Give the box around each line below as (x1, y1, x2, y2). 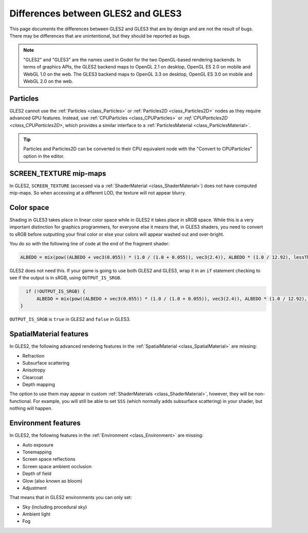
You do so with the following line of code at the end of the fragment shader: (9, 241, 170, 247)
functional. (9, 398, 32, 404)
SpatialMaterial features (9, 330, 89, 339)
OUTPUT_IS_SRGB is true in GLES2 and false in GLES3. (9, 316, 131, 323)
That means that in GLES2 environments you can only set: (9, 494, 132, 501)
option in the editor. (23, 153, 65, 159)
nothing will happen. (9, 405, 53, 412)
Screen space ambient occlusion (22, 463, 92, 469)
